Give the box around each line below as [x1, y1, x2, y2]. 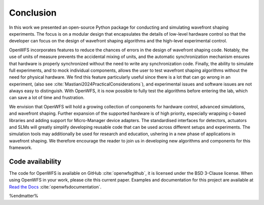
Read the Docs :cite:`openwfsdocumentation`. [9, 184, 102, 190]
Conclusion [9, 7, 57, 18]
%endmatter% [9, 193, 39, 199]
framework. [9, 144, 33, 151]
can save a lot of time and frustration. [9, 95, 85, 101]
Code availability [9, 158, 62, 165]
